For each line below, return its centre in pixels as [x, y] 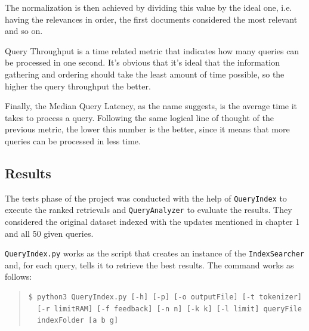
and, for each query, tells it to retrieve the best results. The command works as [149, 265]
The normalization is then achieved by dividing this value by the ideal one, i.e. [149, 7]
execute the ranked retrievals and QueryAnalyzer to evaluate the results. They [149, 210]
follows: [18, 276]
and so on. [24, 31]
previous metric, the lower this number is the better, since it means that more [147, 129]
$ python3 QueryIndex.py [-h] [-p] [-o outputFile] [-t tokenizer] [165, 297]
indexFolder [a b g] [78, 321]
